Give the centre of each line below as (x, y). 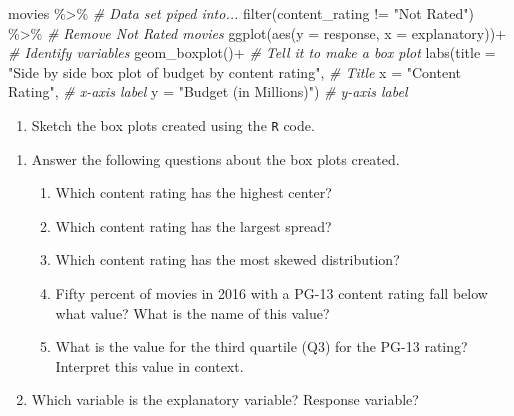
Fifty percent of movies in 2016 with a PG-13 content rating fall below (271, 293)
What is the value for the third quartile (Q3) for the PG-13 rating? (261, 346)
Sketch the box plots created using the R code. (173, 124)
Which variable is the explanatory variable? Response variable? (225, 399)
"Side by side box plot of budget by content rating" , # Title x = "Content (234, 71)
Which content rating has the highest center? (193, 192)
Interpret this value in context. (149, 365)
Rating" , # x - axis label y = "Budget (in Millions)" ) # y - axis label (208, 91)
